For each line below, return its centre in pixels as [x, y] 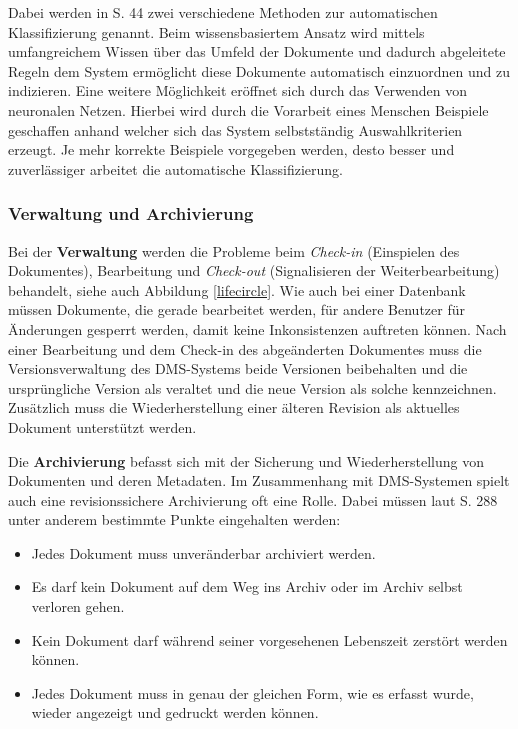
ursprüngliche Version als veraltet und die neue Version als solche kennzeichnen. [252, 387]
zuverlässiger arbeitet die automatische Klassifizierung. [175, 168]
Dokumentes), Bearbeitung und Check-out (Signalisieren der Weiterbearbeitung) [254, 270]
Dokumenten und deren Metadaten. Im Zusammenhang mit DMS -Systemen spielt [259, 480]
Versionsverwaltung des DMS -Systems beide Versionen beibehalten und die [238, 368]
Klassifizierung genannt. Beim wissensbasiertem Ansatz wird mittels [216, 31]
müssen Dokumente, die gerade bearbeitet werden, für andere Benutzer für [236, 309]
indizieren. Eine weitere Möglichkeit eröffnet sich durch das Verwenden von [238, 90]
